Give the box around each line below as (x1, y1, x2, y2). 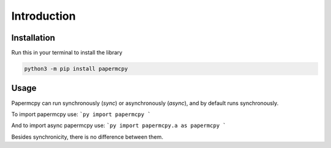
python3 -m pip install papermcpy (24, 65, 128, 72)
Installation (11, 33, 55, 43)
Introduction (11, 9, 76, 23)
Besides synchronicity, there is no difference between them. (11, 133, 164, 141)
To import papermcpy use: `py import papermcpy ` (11, 111, 151, 118)
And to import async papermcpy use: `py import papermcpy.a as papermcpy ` (11, 122, 227, 129)
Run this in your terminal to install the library (11, 49, 123, 56)
